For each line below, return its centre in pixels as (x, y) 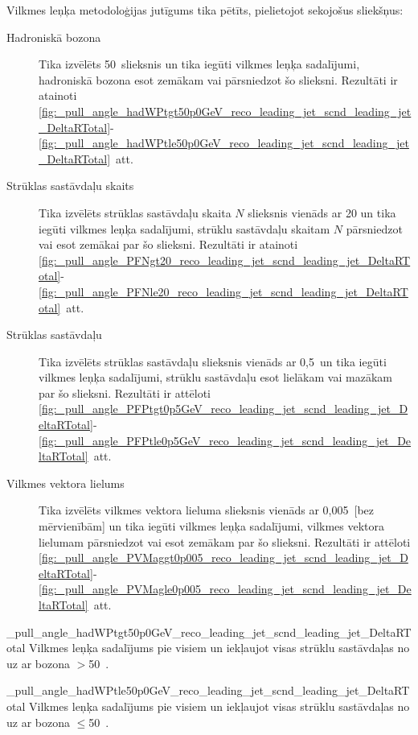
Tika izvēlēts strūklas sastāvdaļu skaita (135, 212)
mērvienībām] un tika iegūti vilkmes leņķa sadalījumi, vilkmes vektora (212, 526)
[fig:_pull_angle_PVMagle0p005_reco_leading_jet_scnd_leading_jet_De (225, 589)
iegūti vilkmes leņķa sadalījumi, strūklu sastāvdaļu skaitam (184, 228)
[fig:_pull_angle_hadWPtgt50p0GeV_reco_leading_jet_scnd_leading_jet (225, 111)
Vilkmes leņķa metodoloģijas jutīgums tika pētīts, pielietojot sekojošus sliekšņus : (205, 10)
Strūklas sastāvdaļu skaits (70, 186)
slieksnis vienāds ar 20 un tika (322, 212)
